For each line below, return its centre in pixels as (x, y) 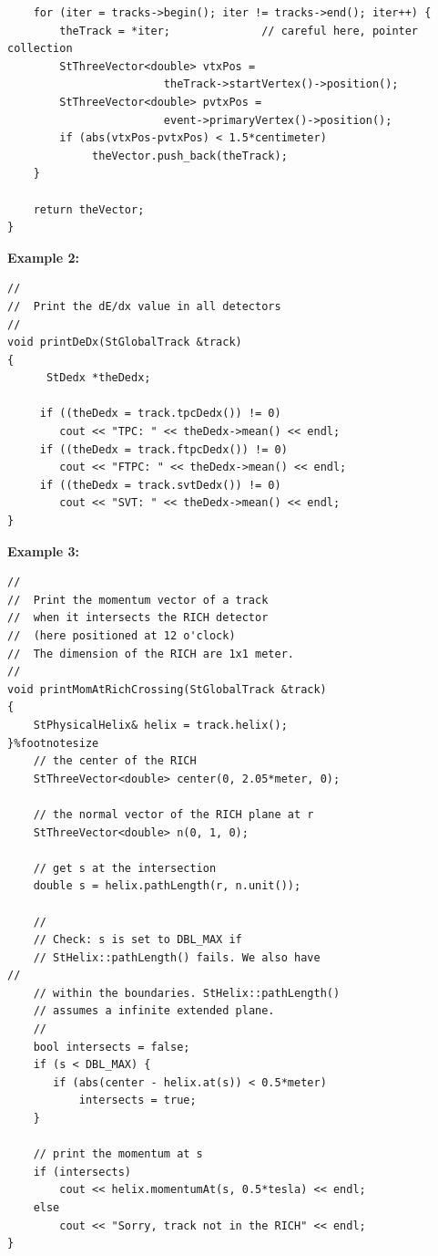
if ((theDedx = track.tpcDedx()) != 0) (160, 414)
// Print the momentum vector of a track (138, 600)
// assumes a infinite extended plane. (154, 1011)
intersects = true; (138, 1100)
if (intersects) (82, 1172)
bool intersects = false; (112, 1047)
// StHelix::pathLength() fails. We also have (177, 957)
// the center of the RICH (115, 761)
